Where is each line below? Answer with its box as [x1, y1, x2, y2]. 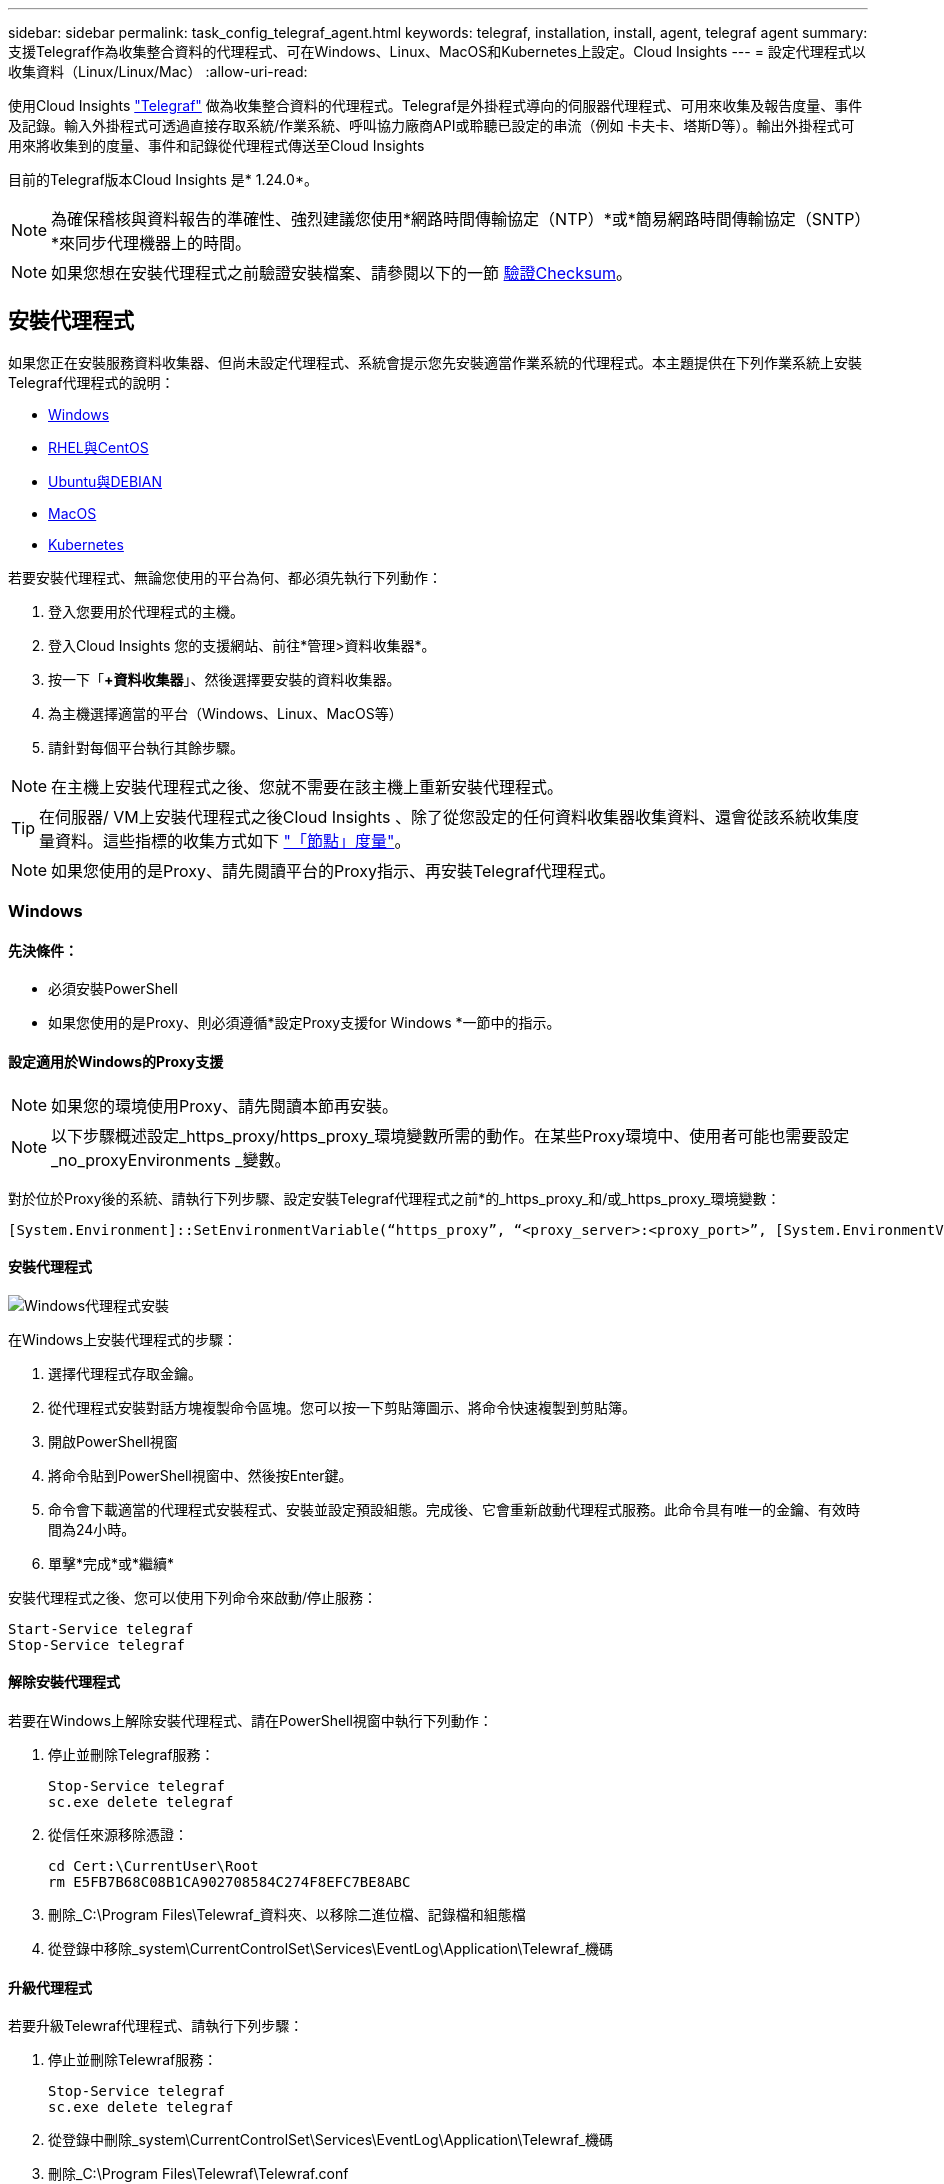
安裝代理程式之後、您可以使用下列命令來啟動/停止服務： [8, 1588, 378, 1606]
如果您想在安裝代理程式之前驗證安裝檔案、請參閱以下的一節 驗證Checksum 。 [51, 263, 632, 283]
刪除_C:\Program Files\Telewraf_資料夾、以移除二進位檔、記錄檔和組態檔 [48, 1906, 526, 1924]
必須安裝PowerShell [48, 980, 178, 998]
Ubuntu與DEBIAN [48, 472, 163, 490]
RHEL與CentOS [48, 438, 149, 456]
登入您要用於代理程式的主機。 [48, 602, 244, 620]
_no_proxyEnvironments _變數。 [51, 1149, 291, 1170]
